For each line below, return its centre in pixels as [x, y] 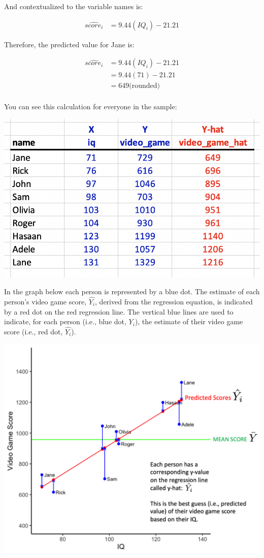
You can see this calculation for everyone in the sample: [91, 106]
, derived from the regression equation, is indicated [174, 301]
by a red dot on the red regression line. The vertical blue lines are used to [119, 311]
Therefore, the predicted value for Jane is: [69, 44]
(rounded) [144, 86]
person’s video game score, [45, 301]
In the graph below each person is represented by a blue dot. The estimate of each [132, 291]
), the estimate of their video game [189, 321]
